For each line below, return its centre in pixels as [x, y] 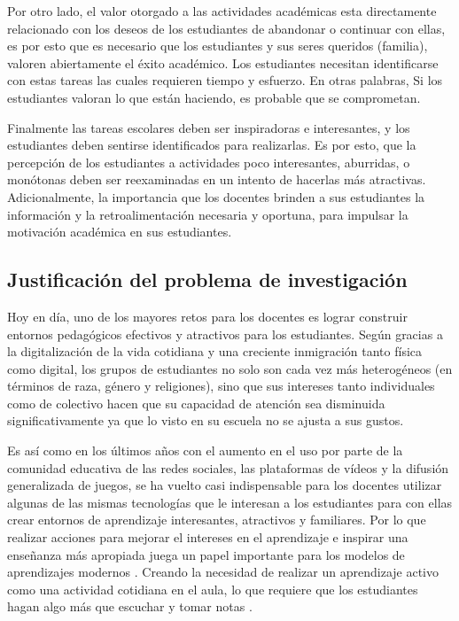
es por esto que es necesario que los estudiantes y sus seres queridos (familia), [218, 46]
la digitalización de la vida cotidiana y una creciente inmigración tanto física [215, 351]
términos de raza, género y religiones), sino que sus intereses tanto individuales [221, 386]
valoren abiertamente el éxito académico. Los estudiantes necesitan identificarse [223, 62]
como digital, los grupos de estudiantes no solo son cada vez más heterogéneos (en [230, 368]
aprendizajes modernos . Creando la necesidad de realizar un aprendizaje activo [223, 572]
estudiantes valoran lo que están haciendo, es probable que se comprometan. [214, 97]
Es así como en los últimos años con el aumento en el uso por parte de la [205, 450]
